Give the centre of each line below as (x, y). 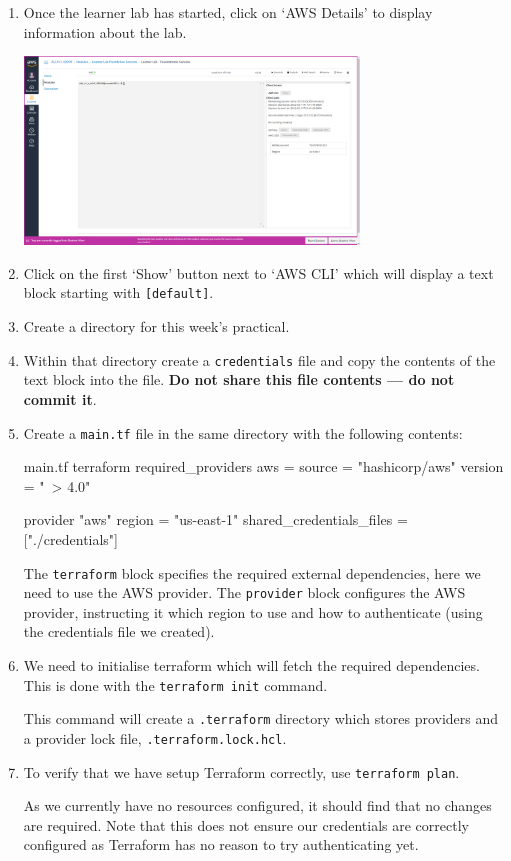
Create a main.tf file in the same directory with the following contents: (243, 432)
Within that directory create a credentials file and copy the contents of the (259, 359)
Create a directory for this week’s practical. (156, 326)
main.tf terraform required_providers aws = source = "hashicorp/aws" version (263, 466)
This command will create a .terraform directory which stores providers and (261, 718)
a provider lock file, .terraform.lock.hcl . (155, 737)
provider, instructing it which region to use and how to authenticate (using (253, 611)
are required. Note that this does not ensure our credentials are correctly (246, 824)
